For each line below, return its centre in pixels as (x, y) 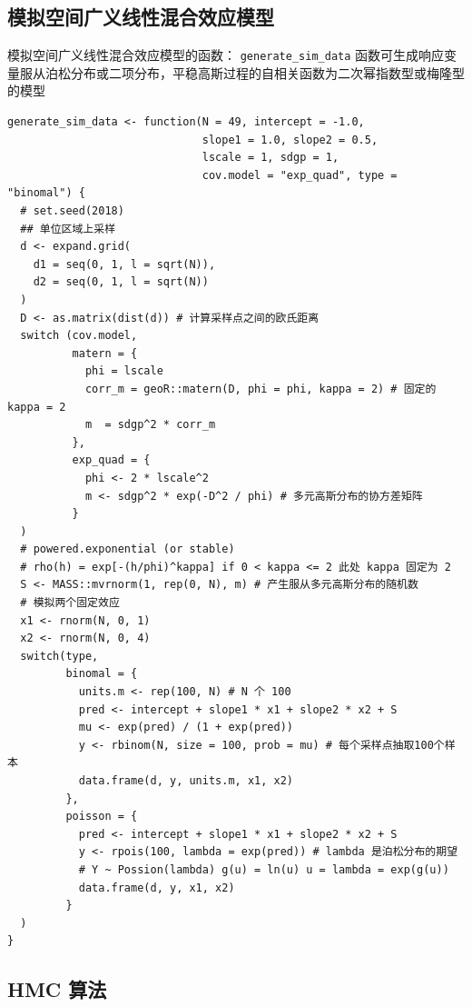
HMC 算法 (57, 989)
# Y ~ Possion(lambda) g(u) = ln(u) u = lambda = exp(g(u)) (264, 869)
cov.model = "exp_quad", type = (300, 175)
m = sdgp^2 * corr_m (150, 425)
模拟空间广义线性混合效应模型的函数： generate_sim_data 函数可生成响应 (226, 55)
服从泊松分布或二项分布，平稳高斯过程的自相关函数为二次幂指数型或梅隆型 (242, 72)
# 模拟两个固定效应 (70, 603)
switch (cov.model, (79, 336)
